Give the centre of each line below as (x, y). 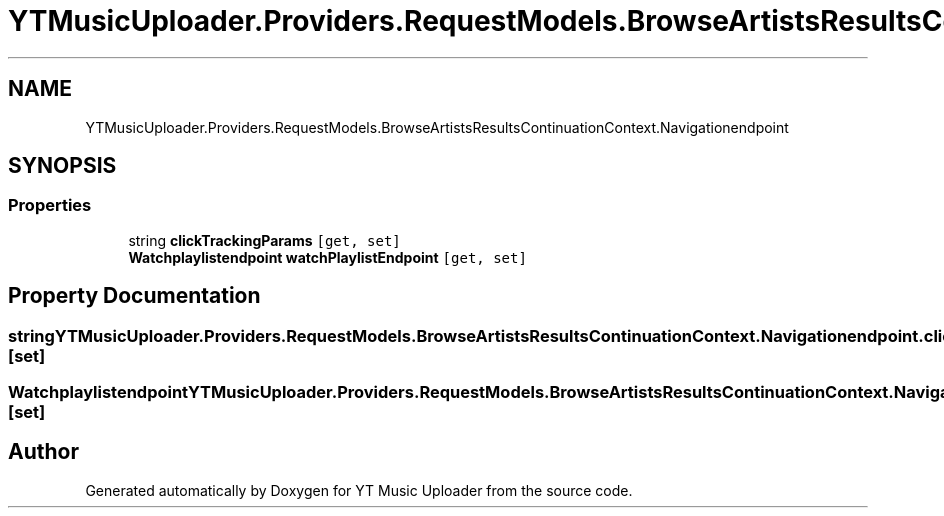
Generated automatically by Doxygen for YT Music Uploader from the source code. (359, 490)
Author (43, 452)
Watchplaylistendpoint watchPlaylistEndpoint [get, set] (327, 257)
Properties (50, 205)
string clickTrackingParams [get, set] (264, 240)
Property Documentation (134, 296)
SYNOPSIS (62, 166)
